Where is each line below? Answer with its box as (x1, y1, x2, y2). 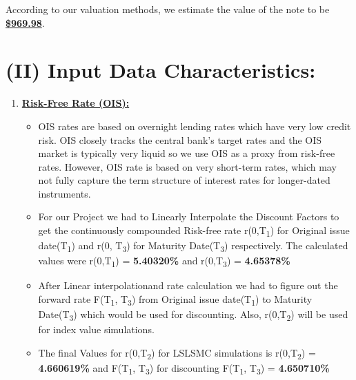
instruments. (38, 186, 91, 200)
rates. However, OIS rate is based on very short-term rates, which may (38, 159, 337, 173)
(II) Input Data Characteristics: (6, 56, 316, 84)
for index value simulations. (38, 322, 155, 337)
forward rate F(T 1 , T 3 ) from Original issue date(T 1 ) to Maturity (38, 292, 313, 308)
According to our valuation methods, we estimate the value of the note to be (6, 2, 330, 16)
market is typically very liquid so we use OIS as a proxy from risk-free (38, 146, 335, 160)
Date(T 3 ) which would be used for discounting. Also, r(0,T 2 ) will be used (38, 307, 348, 323)
